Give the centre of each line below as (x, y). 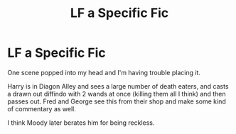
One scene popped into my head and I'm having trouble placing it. (104, 72)
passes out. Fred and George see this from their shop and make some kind (117, 101)
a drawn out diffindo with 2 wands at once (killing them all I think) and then (117, 94)
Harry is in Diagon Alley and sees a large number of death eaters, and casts (118, 86)
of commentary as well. (42, 108)
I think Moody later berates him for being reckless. (81, 123)
